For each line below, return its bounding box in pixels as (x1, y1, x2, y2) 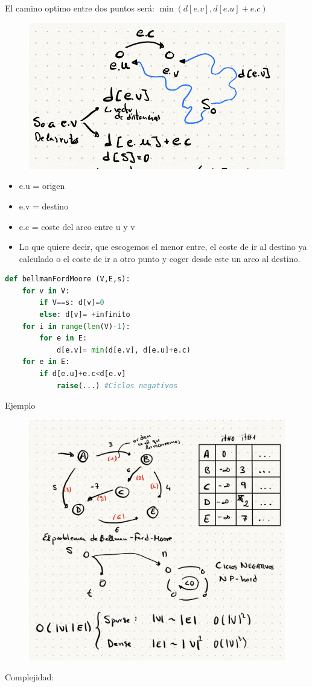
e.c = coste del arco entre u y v (19, 220, 135, 232)
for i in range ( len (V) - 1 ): (22, 322, 130, 331)
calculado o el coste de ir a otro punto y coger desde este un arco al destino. (19, 252, 301, 264)
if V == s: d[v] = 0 (39, 298, 104, 307)
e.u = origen (19, 179, 65, 192)
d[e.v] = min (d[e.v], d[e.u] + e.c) (56, 345, 191, 354)
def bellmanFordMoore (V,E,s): (5, 275, 130, 284)
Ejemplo (5, 399, 36, 412)
